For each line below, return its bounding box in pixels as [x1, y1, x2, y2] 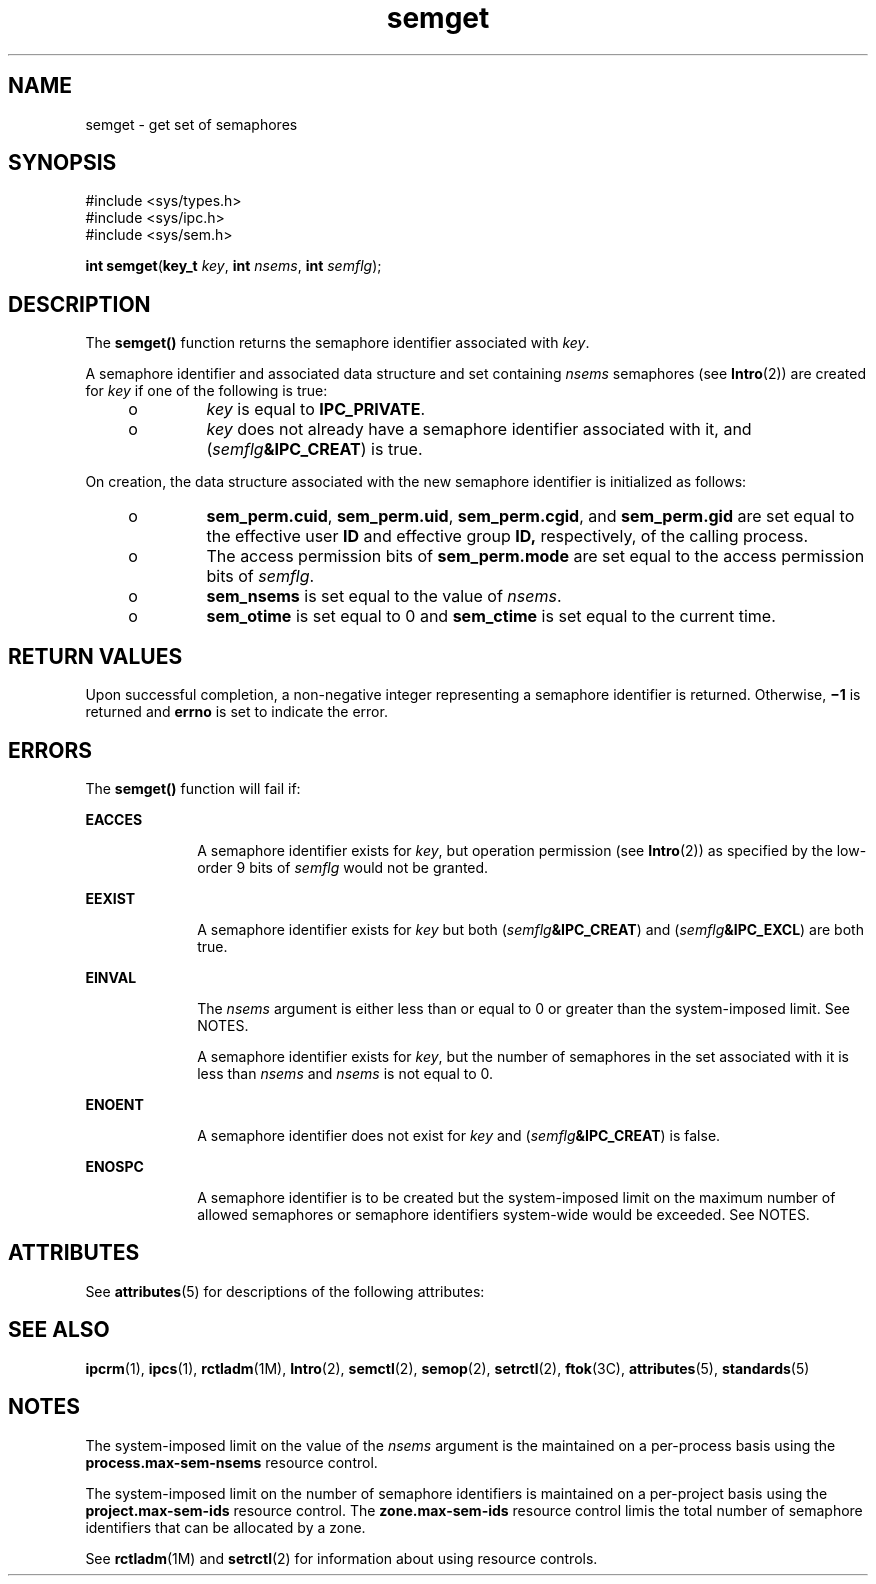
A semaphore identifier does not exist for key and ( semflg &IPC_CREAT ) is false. [197, 1126, 721, 1144]
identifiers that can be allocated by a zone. [85, 1518, 366, 1536]
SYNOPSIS [8, 150, 117, 176]
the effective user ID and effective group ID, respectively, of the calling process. [206, 526, 809, 547]
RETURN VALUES [8, 643, 183, 669]
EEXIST [85, 889, 136, 907]
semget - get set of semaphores [85, 115, 298, 133]
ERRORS [8, 737, 93, 763]
